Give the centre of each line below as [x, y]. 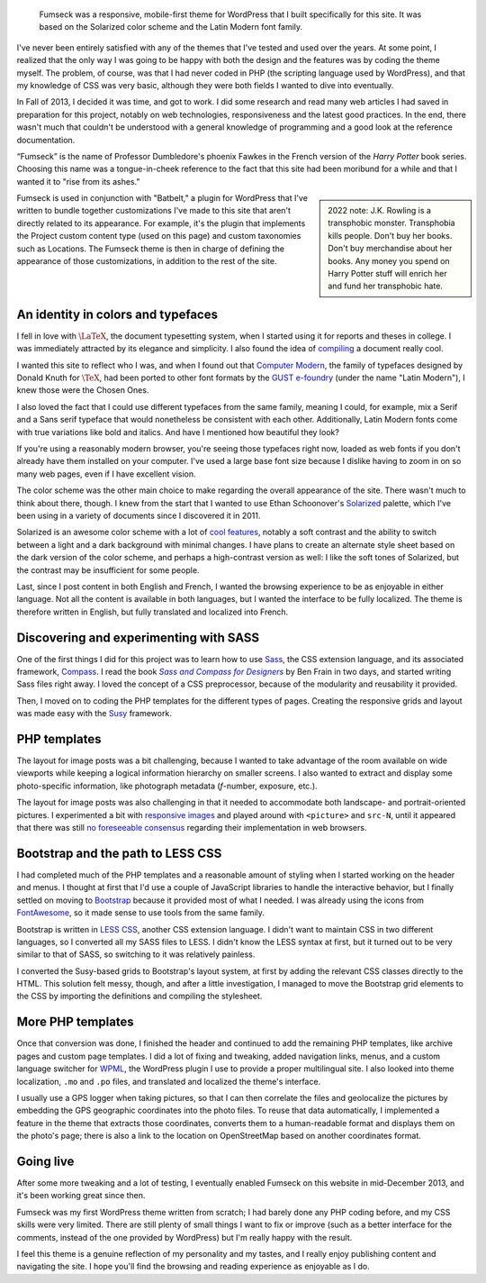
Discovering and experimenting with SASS [138, 637]
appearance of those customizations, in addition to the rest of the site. [147, 261]
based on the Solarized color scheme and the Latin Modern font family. [171, 27]
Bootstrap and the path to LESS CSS [119, 853]
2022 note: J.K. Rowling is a [380, 211]
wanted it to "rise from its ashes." [78, 181]
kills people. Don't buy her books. [390, 235]
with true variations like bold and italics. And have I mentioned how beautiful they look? [178, 432]
